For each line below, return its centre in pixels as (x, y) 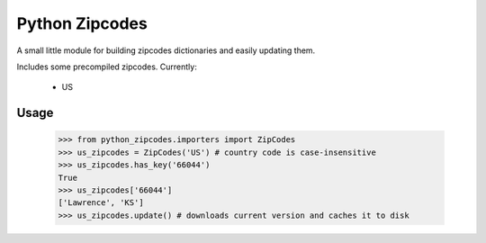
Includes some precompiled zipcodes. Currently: (107, 67)
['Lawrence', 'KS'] (101, 203)
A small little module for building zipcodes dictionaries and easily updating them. (166, 50)
